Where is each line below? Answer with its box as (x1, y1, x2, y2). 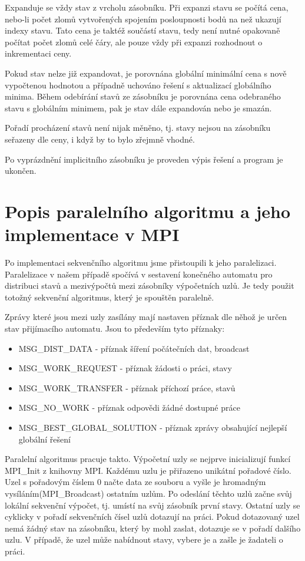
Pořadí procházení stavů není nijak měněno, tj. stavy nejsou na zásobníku (5, 121, 271, 134)
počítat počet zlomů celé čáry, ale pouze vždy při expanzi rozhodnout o (5, 35, 263, 48)
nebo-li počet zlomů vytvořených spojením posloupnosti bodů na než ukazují (5, 12, 281, 25)
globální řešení (18, 433, 71, 445)
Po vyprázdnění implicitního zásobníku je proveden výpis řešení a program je (5, 153, 283, 165)
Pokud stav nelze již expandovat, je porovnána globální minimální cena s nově (5, 67, 287, 79)
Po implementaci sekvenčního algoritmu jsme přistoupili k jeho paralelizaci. (5, 256, 277, 269)
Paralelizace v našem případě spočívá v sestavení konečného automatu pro (5, 268, 273, 280)
